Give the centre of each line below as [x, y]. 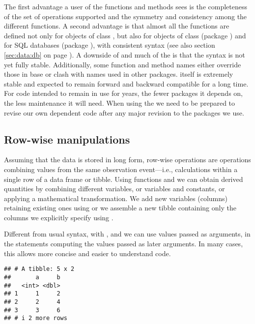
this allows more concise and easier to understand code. [87, 253]
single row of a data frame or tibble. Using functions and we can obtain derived [124, 179]
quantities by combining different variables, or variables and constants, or [114, 189]
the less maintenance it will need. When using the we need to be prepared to [120, 103]
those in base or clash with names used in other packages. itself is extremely [119, 74]
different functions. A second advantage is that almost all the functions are [117, 26]
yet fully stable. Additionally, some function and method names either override [123, 64]
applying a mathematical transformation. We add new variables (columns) [116, 198]
